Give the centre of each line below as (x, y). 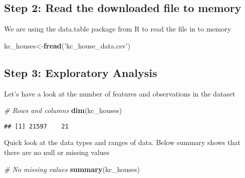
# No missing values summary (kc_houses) (72, 169)
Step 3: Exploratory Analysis (81, 72)
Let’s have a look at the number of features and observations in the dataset (120, 93)
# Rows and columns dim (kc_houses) (63, 110)
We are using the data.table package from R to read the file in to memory (118, 29)
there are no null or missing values (57, 152)
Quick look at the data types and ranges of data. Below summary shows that (122, 142)
